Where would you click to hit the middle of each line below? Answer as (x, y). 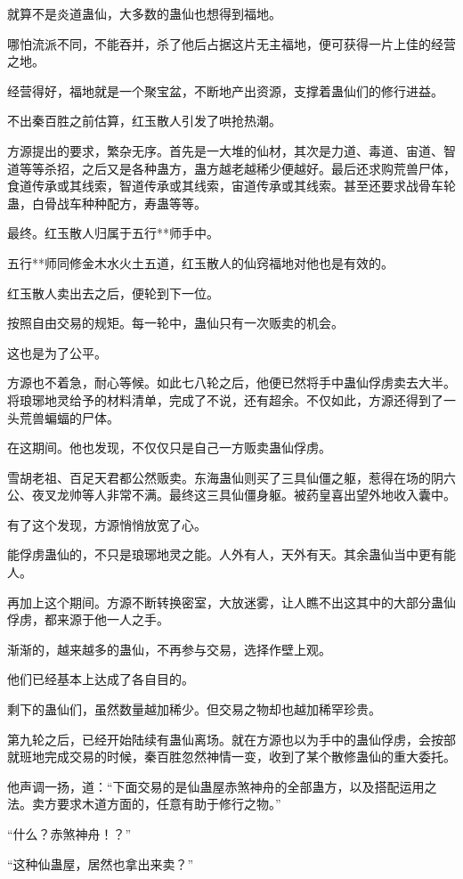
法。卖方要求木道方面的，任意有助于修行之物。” (144, 804)
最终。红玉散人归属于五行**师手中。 (113, 233)
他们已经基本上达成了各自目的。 (101, 679)
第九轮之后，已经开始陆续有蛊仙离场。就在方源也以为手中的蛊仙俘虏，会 (219, 739)
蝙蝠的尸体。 (81, 417)
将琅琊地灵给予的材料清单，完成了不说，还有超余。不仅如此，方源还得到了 (225, 399)
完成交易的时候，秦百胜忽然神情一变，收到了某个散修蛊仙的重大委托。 (250, 757)
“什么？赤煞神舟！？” (69, 834)
